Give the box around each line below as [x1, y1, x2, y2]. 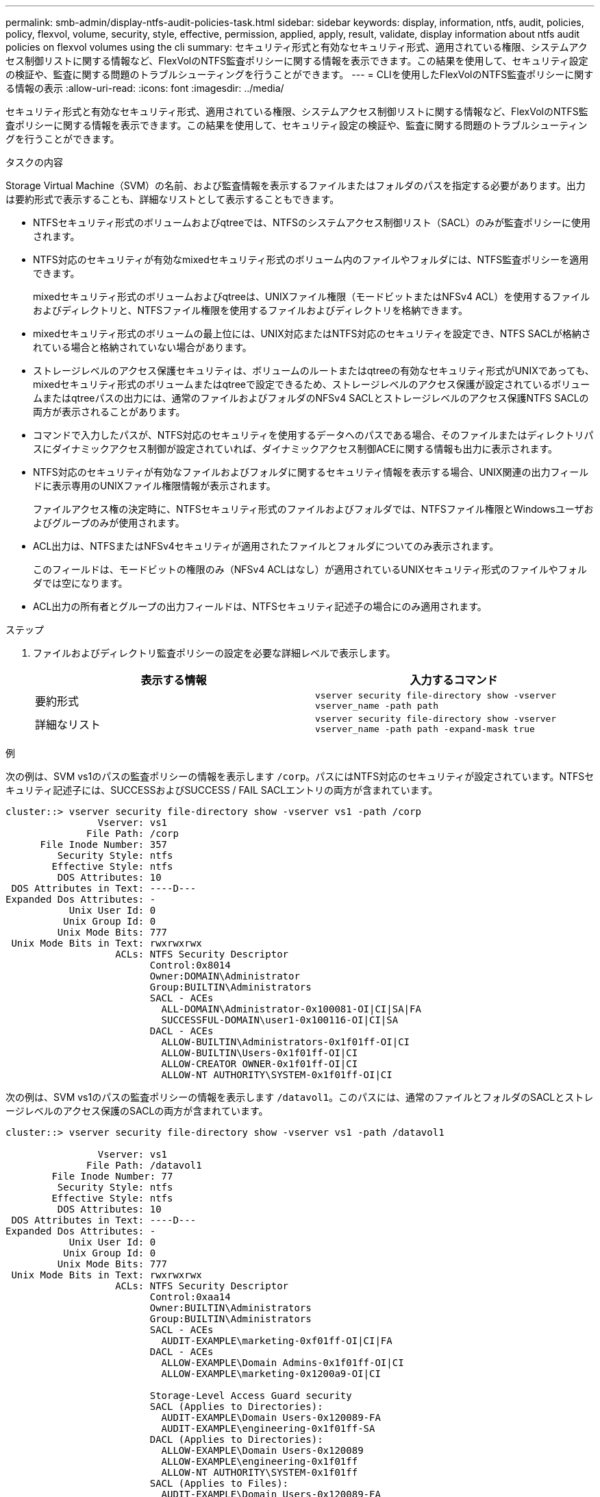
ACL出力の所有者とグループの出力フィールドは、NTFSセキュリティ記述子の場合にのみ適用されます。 [33, 600, 487, 612]
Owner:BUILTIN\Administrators [149, 1302, 312, 1313]
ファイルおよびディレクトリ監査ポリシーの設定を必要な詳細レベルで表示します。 [33, 647, 396, 659]
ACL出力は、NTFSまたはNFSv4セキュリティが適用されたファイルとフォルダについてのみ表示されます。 [33, 540, 499, 552]
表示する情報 [140, 673, 207, 687]
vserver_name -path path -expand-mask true [315, 724, 535, 734]
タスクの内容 [5, 156, 63, 168]
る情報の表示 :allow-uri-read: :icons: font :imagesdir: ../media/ [5, 82, 284, 94]
